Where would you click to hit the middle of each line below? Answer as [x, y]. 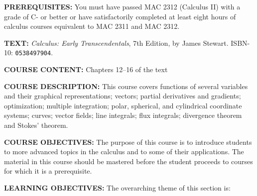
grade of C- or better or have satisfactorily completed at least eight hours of [120, 16]
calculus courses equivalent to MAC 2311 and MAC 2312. [92, 26]
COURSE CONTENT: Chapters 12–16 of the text [86, 69]
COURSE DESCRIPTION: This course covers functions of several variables [126, 86]
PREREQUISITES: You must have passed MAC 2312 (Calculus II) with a [122, 6]
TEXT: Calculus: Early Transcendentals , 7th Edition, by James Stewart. [116, 43]
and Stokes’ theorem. [36, 125]
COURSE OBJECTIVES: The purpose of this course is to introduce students [128, 142]
